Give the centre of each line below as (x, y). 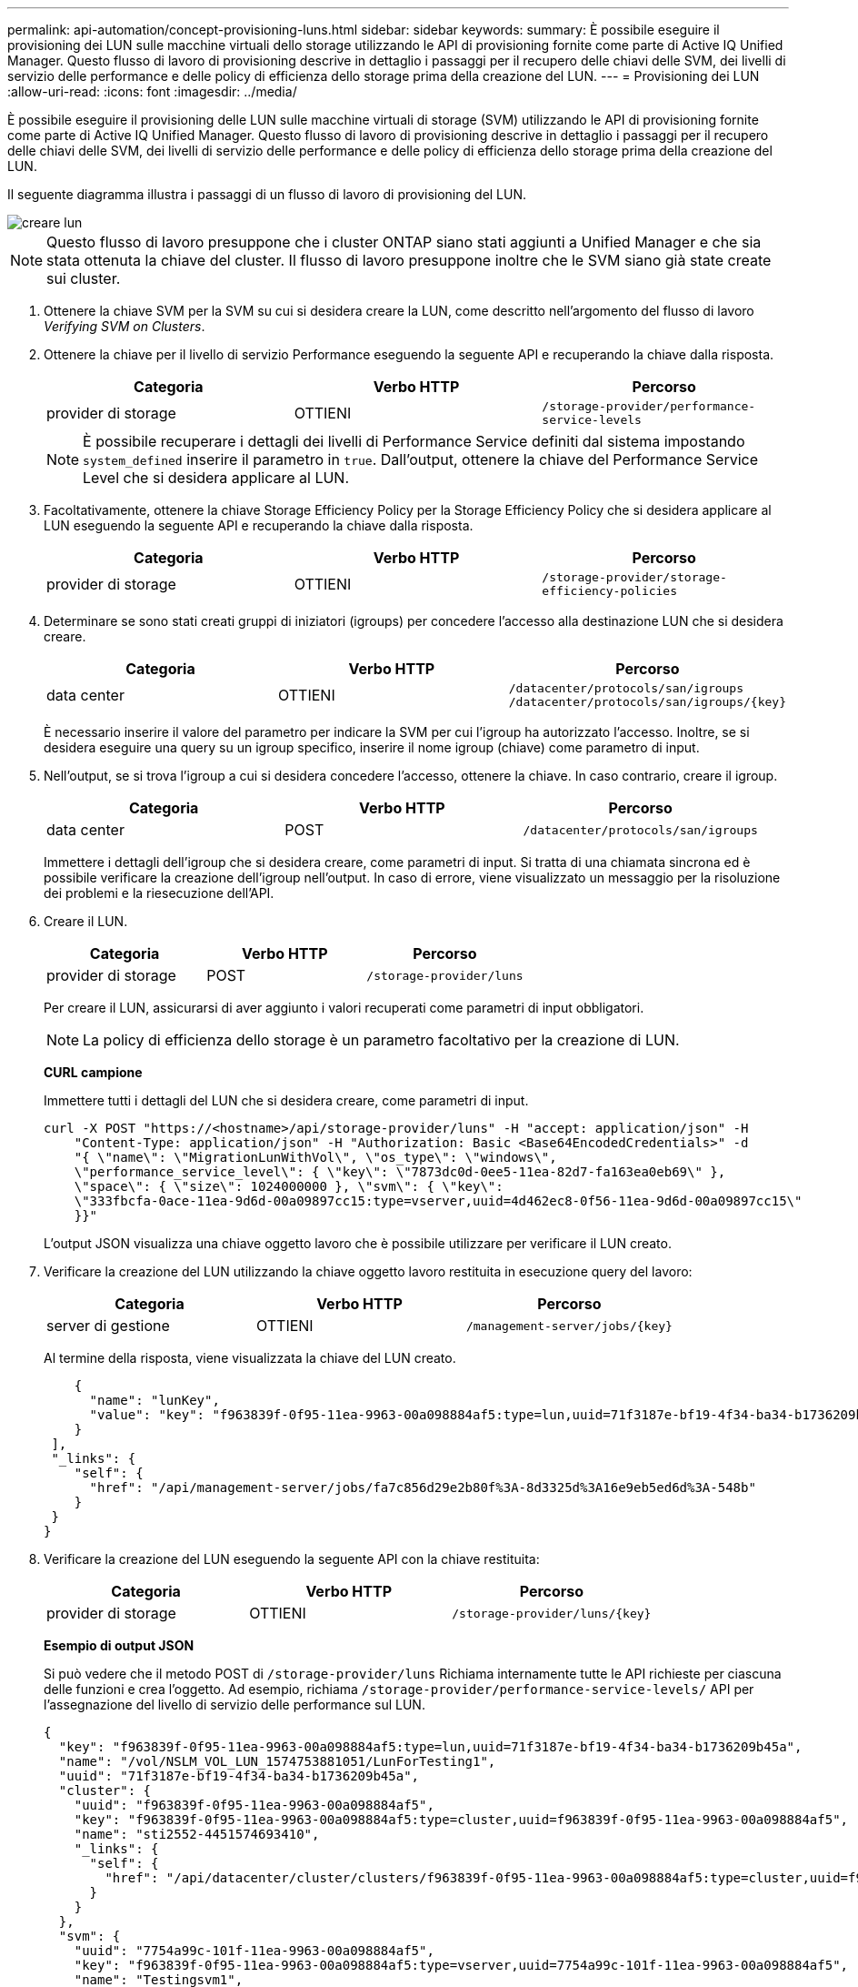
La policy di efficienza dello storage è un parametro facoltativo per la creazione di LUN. (381, 1040)
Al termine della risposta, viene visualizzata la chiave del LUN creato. (250, 1358)
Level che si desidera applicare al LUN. (216, 478)
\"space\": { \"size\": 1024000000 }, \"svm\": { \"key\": (289, 1186)
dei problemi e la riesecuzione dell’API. (159, 893)
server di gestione (108, 1326)
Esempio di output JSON (119, 1645)
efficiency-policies (610, 591)
